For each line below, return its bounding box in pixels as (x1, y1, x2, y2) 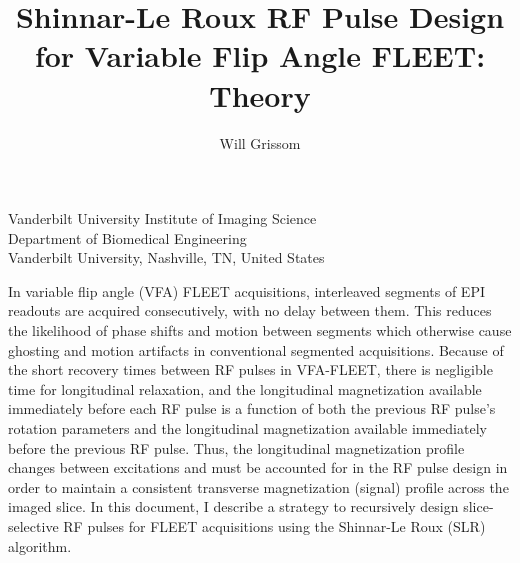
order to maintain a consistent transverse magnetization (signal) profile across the (8, 476, 509, 497)
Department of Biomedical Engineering (8, 227, 247, 248)
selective (8, 516, 59, 536)
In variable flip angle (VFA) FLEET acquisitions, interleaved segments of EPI (8, 280, 485, 301)
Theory (209, 74, 311, 115)
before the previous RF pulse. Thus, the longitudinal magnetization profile (8, 437, 465, 458)
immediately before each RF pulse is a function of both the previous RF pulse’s (8, 398, 496, 419)
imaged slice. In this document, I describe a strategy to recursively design (8, 496, 459, 517)
